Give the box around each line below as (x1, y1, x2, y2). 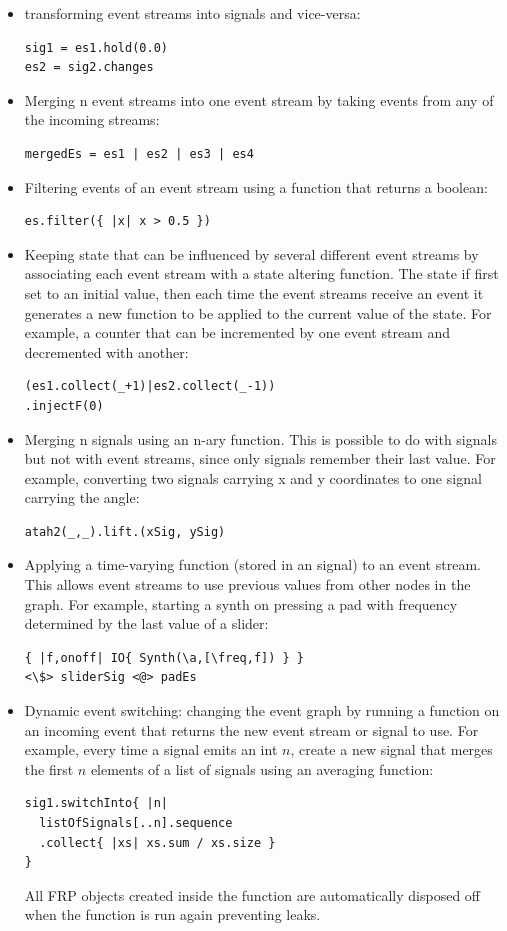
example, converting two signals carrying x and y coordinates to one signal (24, 467, 482, 488)
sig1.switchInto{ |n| (24, 796, 168, 811)
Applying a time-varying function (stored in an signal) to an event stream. (24, 554, 481, 575)
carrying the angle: (24, 487, 140, 508)
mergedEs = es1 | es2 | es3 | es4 (24, 146, 254, 161)
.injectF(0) (24, 398, 104, 413)
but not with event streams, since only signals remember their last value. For (24, 448, 496, 469)
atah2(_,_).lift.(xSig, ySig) (24, 524, 226, 539)
